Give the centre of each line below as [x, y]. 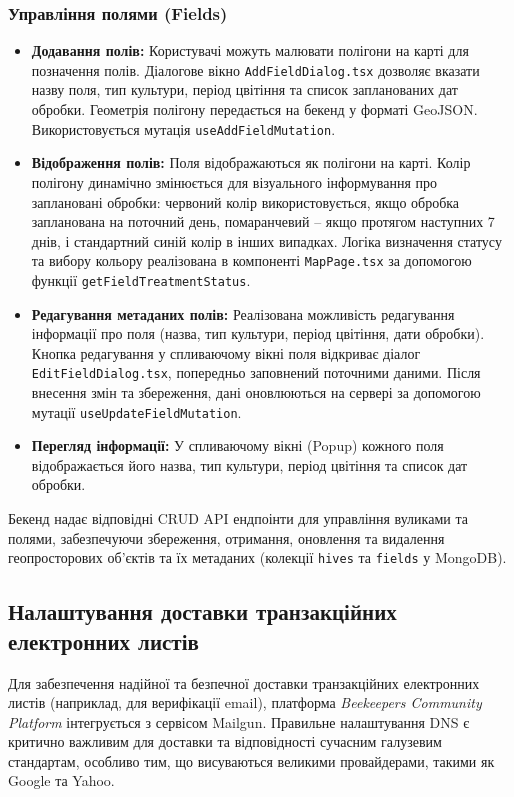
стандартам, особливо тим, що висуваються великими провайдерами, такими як [251, 760]
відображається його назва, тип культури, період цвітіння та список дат [249, 464]
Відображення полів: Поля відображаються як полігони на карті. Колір [251, 162]
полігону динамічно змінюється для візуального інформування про [234, 181]
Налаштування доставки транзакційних [202, 611]
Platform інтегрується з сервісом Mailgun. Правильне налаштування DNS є [239, 721]
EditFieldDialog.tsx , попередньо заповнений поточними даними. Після [256, 372]
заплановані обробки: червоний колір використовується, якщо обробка [245, 201]
